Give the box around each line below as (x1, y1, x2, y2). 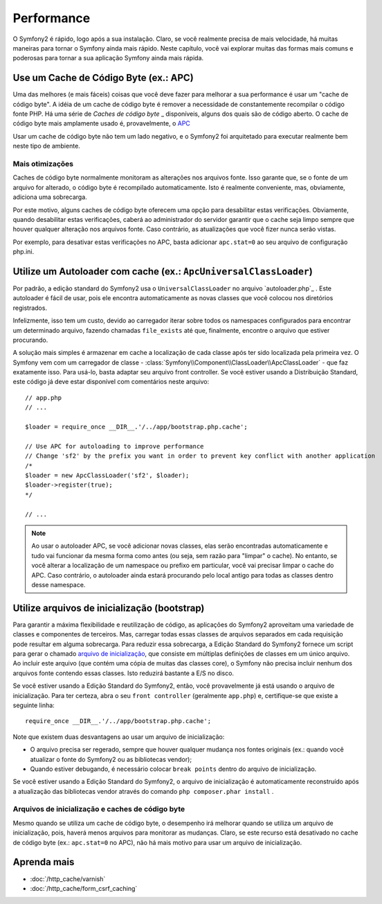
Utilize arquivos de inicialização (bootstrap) (12, 602, 205, 614)
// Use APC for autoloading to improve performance (25, 442, 204, 450)
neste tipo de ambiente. (12, 142, 81, 150)
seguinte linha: (12, 701, 55, 709)
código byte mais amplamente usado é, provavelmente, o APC (12, 119, 190, 128)
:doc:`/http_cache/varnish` (30, 874, 106, 883)
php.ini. (12, 247, 35, 256)
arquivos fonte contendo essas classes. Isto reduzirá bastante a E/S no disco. (12, 669, 235, 677)
